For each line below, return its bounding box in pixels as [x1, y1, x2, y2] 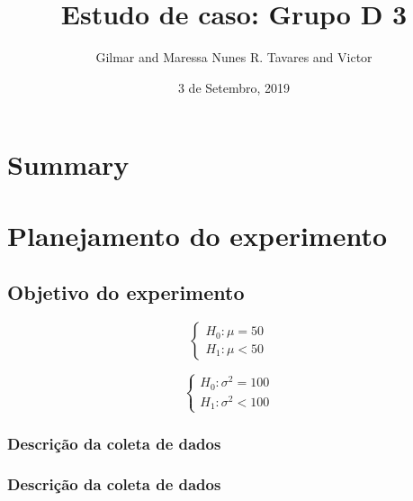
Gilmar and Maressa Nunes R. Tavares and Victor [95, 48, 373, 67]
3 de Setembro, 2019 [177, 77, 291, 96]
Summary [7, 146, 130, 183]
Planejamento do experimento [7, 216, 388, 253]
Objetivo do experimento [7, 278, 245, 306]
